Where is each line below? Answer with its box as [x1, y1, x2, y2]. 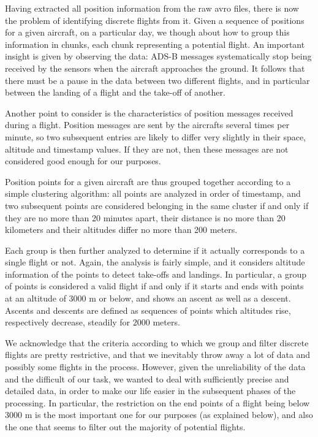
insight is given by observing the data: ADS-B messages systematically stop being [5, 50, 312, 63]
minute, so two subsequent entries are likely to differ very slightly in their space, [5, 130, 306, 143]
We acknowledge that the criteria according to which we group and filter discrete [5, 336, 309, 349]
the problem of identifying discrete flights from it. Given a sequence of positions [5, 13, 305, 26]
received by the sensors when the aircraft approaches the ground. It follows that [5, 61, 305, 74]
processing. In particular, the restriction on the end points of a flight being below [5, 396, 310, 409]
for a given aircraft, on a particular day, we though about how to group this [5, 26, 290, 39]
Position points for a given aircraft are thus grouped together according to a [5, 175, 291, 188]
